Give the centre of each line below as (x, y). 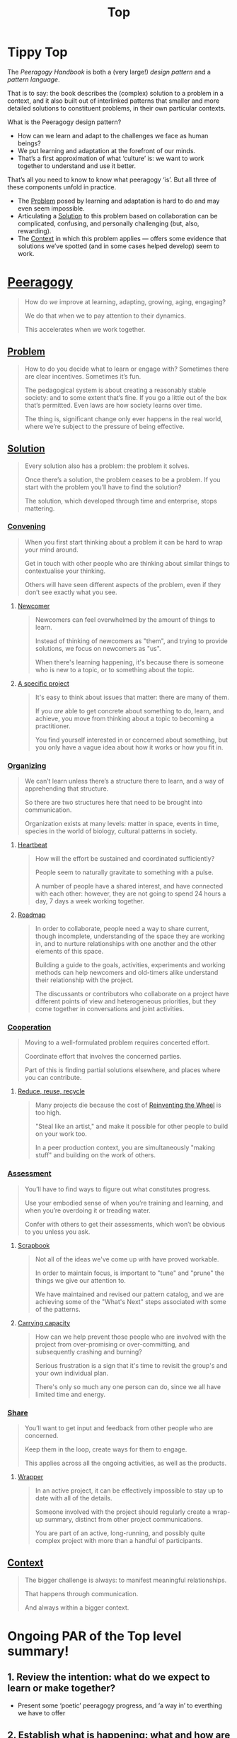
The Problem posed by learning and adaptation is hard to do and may (118, 201)
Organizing (27, 765)
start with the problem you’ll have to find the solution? (103, 487)
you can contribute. (53, 1078)
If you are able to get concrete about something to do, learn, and (129, 711)
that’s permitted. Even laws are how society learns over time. (113, 405)
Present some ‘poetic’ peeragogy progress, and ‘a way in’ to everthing (120, 1705)
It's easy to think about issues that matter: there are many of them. (132, 697)
